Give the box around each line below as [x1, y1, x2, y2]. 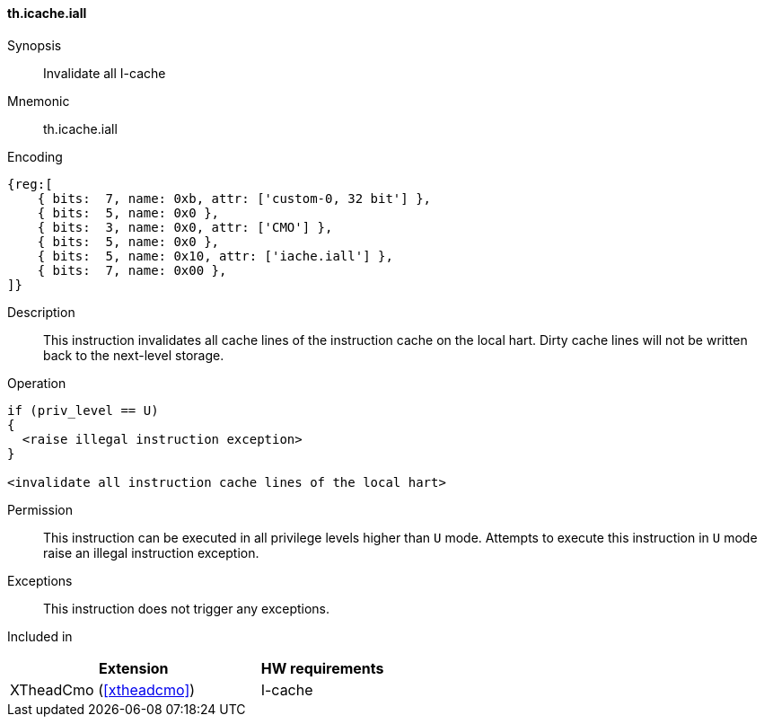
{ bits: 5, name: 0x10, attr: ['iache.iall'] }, [37, 248, 393, 263]
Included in [7, 628, 73, 644]
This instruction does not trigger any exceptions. [43, 600, 330, 616]
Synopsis [7, 37, 62, 53]
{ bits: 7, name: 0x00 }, [37, 262, 227, 278]
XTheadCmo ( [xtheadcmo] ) [10, 680, 196, 699]
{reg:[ [7, 176, 53, 191]
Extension [99, 658, 169, 677]
